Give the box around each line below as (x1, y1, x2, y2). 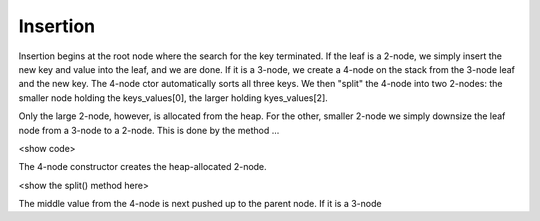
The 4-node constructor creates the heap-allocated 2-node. (18, 161, 267, 173)
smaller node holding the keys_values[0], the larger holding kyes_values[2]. (18, 91, 329, 104)
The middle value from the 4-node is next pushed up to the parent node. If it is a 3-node (18, 198, 382, 210)
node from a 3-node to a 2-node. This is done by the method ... (18, 124, 280, 136)
